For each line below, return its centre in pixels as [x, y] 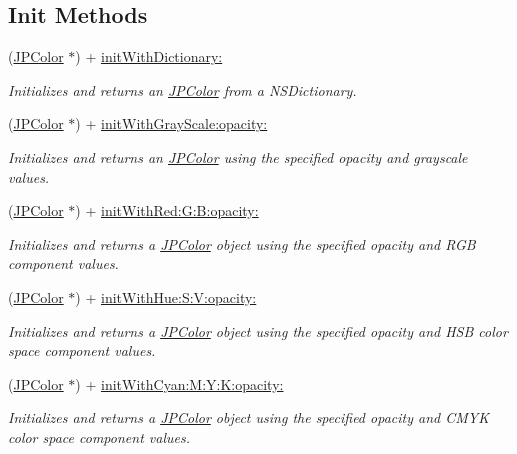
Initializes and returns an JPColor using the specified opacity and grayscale [238, 156]
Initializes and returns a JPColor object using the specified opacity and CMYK [248, 417]
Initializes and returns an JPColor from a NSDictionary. [182, 89]
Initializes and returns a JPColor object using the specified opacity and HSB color [258, 330]
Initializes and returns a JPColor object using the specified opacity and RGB [242, 243]
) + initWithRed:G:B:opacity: [167, 210]
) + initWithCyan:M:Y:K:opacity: [179, 383]
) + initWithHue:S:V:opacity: [166, 296]
